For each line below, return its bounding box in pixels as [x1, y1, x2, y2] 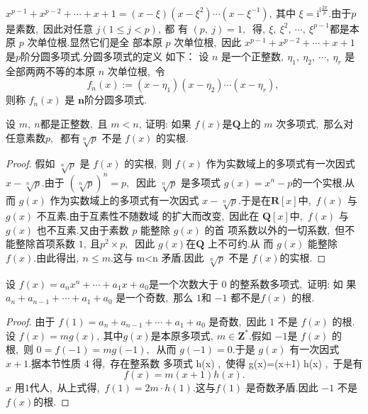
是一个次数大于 [148, 276, 218, 291]
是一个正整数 [221, 48, 281, 63]
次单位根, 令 [107, 63, 165, 78]
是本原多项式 [150, 328, 211, 342]
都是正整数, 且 [40, 116, 108, 130]
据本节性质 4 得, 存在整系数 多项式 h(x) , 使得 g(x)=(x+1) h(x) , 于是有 [31, 355, 363, 370]
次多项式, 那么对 [276, 116, 354, 130]
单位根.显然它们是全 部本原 [37, 35, 162, 50]
